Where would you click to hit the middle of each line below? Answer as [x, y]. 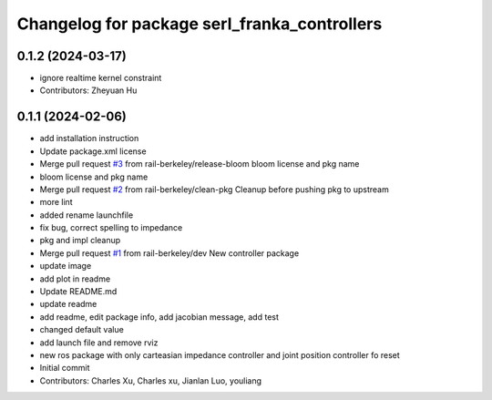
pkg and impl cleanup [80, 241]
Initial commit [65, 368]
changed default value [82, 330]
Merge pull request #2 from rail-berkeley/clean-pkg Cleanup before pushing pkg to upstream [214, 189]
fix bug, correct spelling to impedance [111, 228]
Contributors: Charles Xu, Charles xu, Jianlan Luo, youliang [151, 380]
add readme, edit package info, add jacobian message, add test [159, 317]
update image [66, 266]
